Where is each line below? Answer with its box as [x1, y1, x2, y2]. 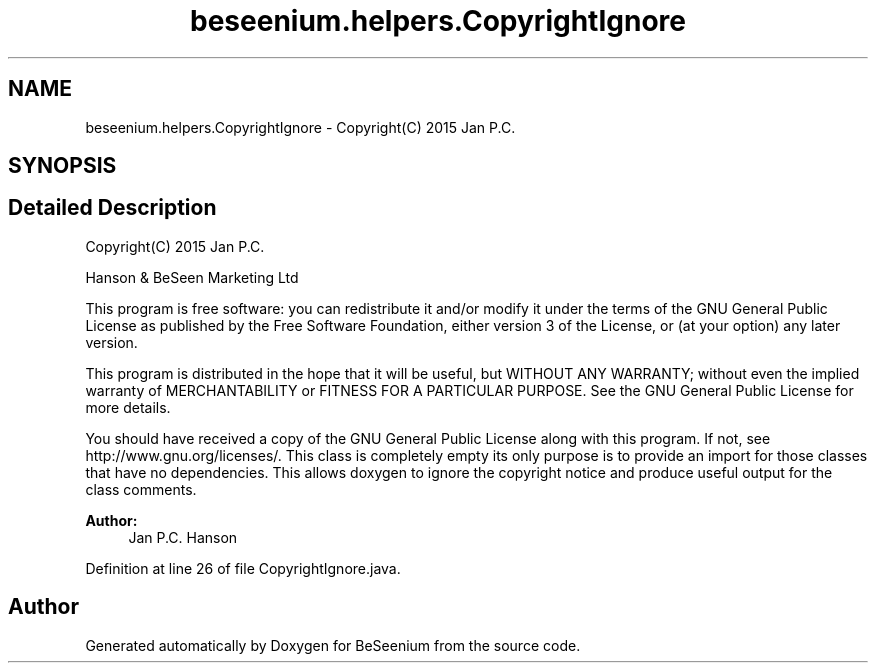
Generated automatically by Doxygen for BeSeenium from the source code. [85, 636, 581, 654]
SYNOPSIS [8, 153, 117, 179]
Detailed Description [8, 195, 217, 221]
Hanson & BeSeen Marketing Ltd [85, 268, 299, 286]
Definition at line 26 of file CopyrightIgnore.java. [85, 559, 401, 577]
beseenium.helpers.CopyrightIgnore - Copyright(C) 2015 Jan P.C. [85, 118, 516, 136]
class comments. [85, 480, 197, 498]
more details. [85, 398, 171, 416]
